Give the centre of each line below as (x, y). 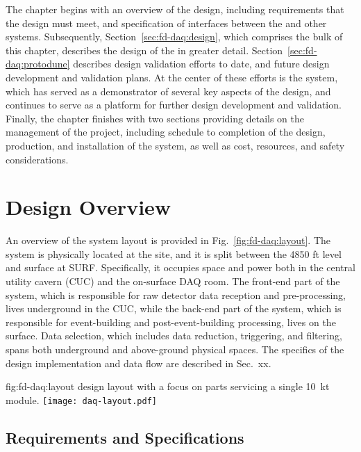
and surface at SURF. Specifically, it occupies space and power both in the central (180, 267)
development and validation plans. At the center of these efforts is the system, (172, 77)
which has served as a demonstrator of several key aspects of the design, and (168, 91)
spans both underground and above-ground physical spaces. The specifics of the (175, 349)
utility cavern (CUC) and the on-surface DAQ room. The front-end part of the (173, 281)
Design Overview (89, 207)
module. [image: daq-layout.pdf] (81, 399)
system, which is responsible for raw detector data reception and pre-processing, (176, 294)
